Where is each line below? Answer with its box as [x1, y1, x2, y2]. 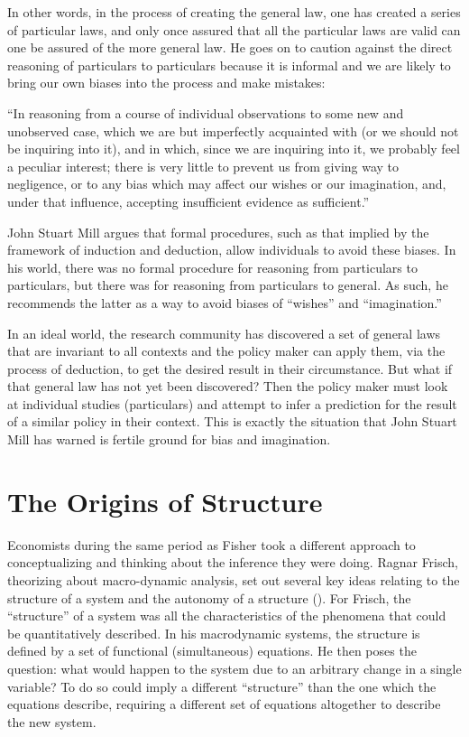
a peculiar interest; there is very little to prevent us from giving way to [7, 156, 400, 175]
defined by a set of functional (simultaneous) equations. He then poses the [7, 641, 417, 660]
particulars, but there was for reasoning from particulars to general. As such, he [7, 275, 448, 294]
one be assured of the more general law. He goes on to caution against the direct [7, 38, 453, 57]
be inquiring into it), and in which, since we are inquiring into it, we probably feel [7, 139, 460, 158]
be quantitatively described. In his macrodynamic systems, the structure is [7, 623, 420, 642]
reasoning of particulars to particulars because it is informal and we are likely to [7, 55, 451, 74]
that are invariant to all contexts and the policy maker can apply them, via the [7, 341, 446, 360]
